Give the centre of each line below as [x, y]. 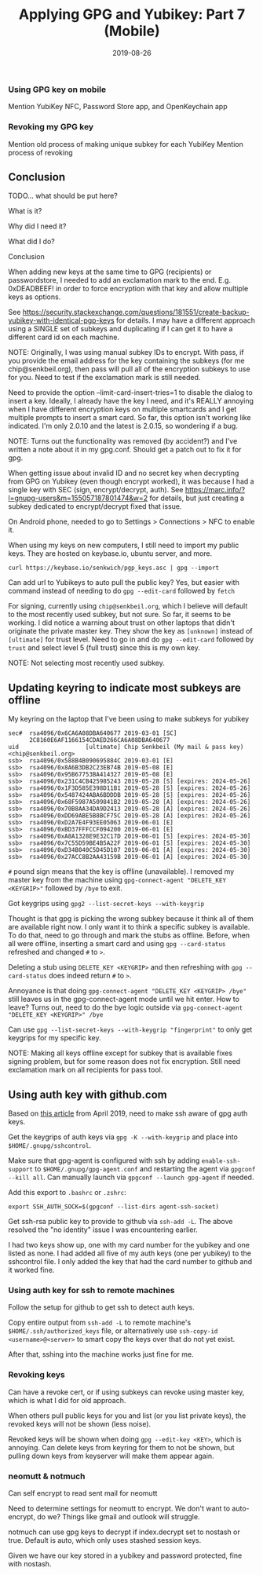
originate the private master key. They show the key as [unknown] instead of [130, 631]
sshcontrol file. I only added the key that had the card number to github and [130, 1262]
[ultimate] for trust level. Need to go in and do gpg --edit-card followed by [131, 640]
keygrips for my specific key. [55, 1038]
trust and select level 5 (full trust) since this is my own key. [104, 648]
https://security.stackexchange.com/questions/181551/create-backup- [136, 312]
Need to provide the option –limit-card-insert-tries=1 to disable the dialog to [130, 393]
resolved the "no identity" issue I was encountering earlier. [103, 1230]
